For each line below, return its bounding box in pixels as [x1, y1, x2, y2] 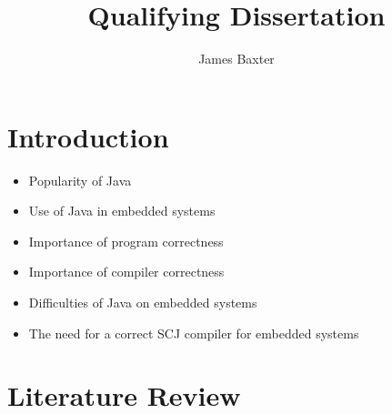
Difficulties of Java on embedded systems [28, 293, 257, 312]
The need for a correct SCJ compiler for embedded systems [28, 323, 359, 342]
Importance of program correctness [28, 231, 224, 250]
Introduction [7, 117, 169, 155]
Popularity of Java [28, 170, 132, 189]
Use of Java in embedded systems [28, 201, 216, 220]
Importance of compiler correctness [28, 262, 225, 281]
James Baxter [198, 49, 275, 68]
